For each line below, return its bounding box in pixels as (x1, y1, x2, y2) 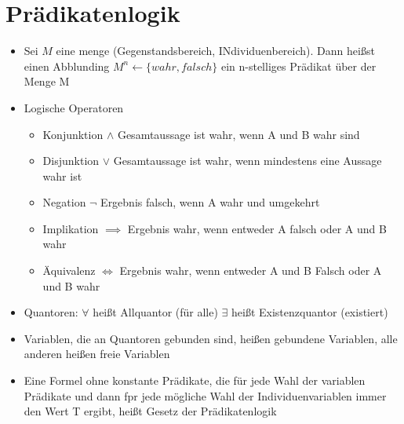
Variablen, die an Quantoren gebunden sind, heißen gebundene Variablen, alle (24, 330, 398, 346)
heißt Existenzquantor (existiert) (231, 304, 388, 320)
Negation (42, 194, 86, 210)
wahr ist (42, 167, 82, 184)
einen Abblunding (24, 57, 110, 74)
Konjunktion (42, 126, 104, 142)
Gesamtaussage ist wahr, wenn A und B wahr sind (117, 126, 360, 142)
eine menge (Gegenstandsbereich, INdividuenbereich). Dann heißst (56, 42, 375, 59)
